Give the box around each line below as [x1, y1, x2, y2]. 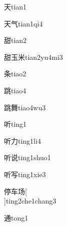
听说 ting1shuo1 [4, 152, 51, 163]
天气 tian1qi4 [4, 18, 43, 28]
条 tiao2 [4, 68, 26, 79]
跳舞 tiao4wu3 [4, 102, 46, 112]
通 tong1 [4, 212, 28, 223]
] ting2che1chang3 [4, 196, 56, 206]
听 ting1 [4, 119, 27, 129]
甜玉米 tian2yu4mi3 [4, 51, 63, 62]
